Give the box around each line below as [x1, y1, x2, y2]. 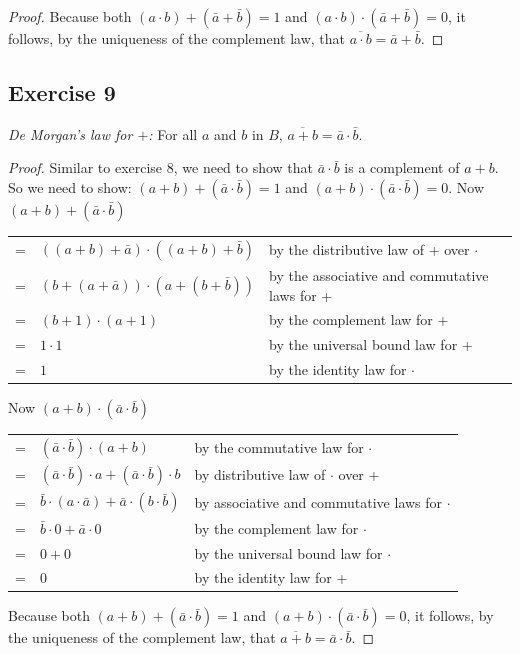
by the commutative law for [194, 437, 364, 458]
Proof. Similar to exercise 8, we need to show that [8, 157, 314, 178]
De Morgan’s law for [8, 123, 133, 144]
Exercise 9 [8, 76, 116, 107]
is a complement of [344, 157, 460, 178]
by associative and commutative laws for [194, 491, 443, 512]
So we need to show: [8, 176, 132, 197]
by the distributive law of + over [269, 238, 470, 259]
